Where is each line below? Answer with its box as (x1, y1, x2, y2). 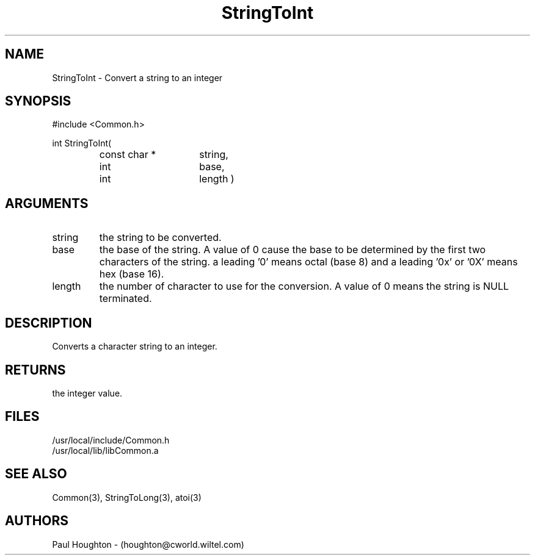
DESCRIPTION (5, 315, 92, 331)
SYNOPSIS (5, 93, 71, 109)
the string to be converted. (99, 231, 222, 244)
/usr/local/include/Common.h (52, 434, 170, 445)
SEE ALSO (5, 466, 67, 482)
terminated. (99, 292, 152, 305)
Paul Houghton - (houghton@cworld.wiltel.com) (52, 539, 244, 550)
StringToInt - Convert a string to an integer (52, 72, 223, 83)
